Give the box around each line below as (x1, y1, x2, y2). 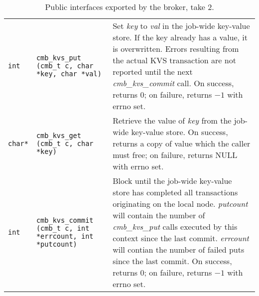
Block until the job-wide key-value (113, 175, 232, 186)
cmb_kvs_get (36, 131, 81, 140)
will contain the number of (113, 209, 205, 221)
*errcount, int (36, 232, 94, 240)
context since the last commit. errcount (113, 232, 249, 244)
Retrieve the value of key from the (113, 115, 232, 126)
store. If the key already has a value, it (113, 31, 248, 43)
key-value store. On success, (131, 126, 228, 138)
